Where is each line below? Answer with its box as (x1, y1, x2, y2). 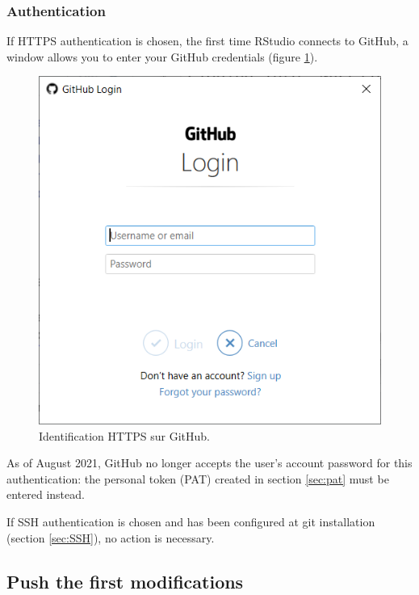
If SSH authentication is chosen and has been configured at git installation (6, 513, 375, 530)
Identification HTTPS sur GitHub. (39, 427, 211, 444)
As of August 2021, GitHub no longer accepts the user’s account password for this (6, 454, 413, 471)
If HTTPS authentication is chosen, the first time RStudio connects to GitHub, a (6, 32, 409, 49)
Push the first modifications (6, 568, 244, 593)
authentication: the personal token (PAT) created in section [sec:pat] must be (6, 470, 389, 487)
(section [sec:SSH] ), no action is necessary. (6, 529, 215, 546)
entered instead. (6, 486, 85, 503)
